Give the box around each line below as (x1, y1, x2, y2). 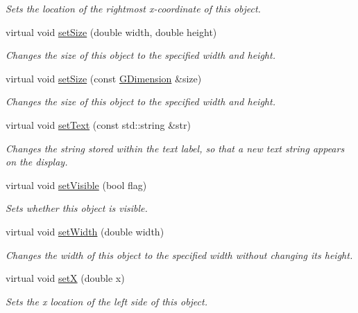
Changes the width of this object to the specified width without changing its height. (6, 247, 353, 262)
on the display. (6, 154, 68, 169)
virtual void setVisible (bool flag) (6, 177, 147, 192)
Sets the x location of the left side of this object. (6, 294, 207, 308)
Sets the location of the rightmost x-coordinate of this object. (6, 1, 261, 15)
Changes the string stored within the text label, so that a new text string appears (6, 141, 345, 155)
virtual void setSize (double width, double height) (6, 24, 217, 39)
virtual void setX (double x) (6, 271, 125, 285)
